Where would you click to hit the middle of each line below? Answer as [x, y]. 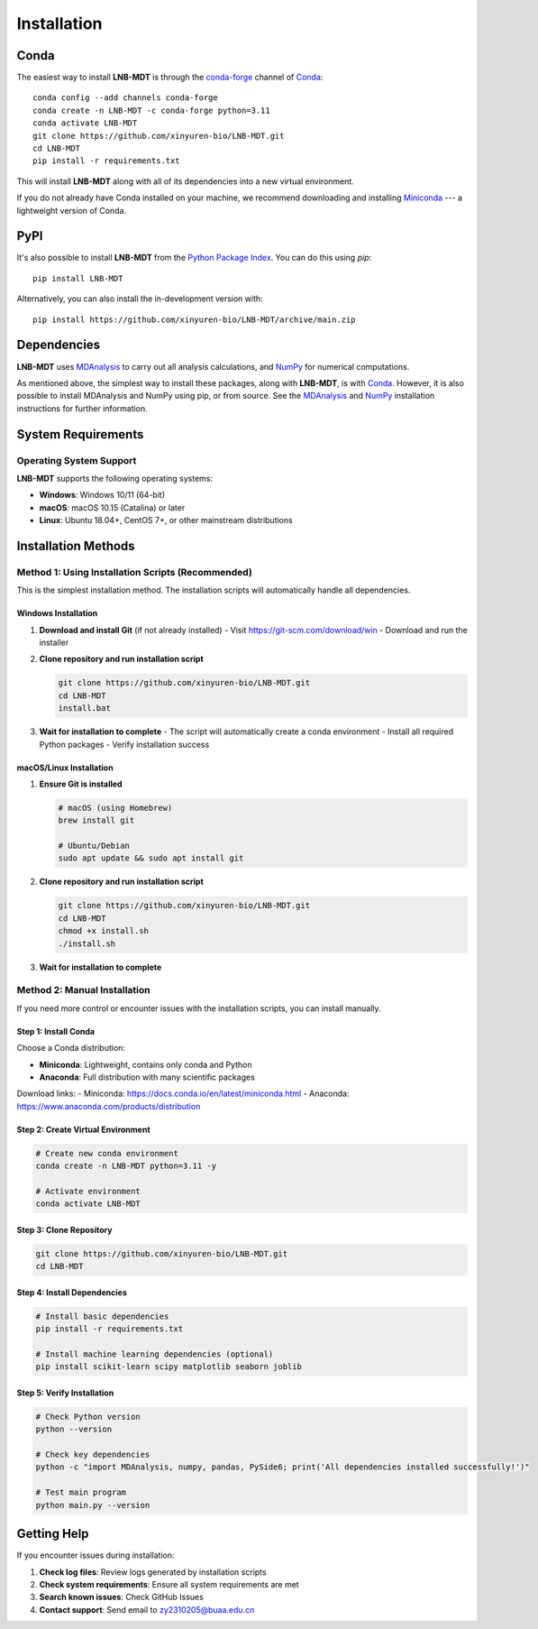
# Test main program [81, 1492]
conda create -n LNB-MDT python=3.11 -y [126, 1166]
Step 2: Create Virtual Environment [83, 1129]
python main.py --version [93, 1505]
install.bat [85, 709]
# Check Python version [88, 1417]
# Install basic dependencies [102, 1316]
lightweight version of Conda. [71, 210]
